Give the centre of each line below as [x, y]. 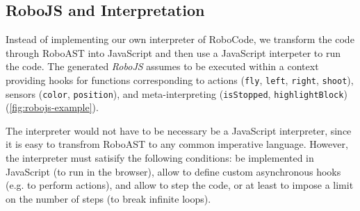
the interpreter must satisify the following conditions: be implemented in [160, 158]
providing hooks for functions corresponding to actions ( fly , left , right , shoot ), [180, 79]
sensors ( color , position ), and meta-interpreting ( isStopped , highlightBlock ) [177, 93]
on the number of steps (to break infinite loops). [108, 198]
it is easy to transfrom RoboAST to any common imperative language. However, [177, 144]
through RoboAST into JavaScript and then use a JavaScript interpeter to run [173, 52]
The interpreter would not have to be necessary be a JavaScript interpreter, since [179, 130]
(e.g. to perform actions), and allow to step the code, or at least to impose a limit [180, 185]
